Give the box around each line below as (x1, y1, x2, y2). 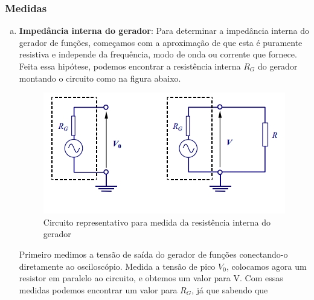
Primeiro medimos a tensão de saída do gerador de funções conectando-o (19, 247, 288, 260)
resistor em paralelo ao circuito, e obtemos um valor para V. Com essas (19, 272, 283, 284)
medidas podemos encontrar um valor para (19, 283, 178, 296)
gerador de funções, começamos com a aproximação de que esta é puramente (19, 36, 303, 48)
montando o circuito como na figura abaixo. (19, 71, 181, 84)
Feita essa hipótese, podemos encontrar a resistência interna (19, 60, 241, 72)
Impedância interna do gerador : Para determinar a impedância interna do (19, 24, 309, 37)
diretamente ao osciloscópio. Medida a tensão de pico (19, 259, 216, 272)
